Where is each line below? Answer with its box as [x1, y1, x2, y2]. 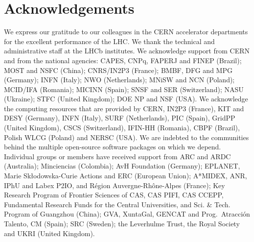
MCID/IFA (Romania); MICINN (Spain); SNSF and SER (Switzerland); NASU [4, 84, 244, 94]
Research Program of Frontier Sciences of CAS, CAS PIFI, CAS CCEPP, [4, 190, 224, 200]
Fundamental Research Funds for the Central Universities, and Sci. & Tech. [4, 199, 231, 209]
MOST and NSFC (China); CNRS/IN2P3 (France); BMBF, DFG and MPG [4, 65, 232, 75]
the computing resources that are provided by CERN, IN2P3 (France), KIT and [4, 103, 244, 113]
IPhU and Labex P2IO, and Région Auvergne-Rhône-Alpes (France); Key [4, 180, 225, 190]
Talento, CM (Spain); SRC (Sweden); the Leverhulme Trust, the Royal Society [4, 218, 240, 228]
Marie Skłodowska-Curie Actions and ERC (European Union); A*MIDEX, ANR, [4, 170, 247, 181]
